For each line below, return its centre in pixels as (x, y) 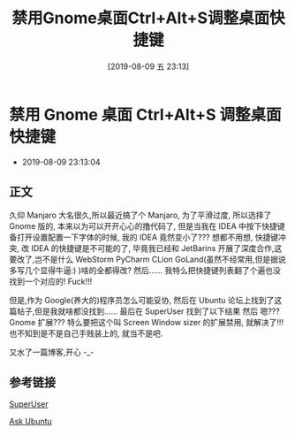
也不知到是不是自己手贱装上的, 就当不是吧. (86, 333)
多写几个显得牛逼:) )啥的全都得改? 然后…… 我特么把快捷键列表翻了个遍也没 (145, 270)
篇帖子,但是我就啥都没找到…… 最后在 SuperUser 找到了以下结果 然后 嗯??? (144, 311)
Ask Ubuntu (31, 422)
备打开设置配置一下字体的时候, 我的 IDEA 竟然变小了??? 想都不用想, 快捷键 (144, 237)
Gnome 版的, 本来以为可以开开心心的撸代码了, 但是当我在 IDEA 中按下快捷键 (147, 225)
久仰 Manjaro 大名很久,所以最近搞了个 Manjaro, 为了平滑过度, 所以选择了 (140, 215)
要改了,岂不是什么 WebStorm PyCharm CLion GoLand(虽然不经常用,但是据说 (147, 259)
